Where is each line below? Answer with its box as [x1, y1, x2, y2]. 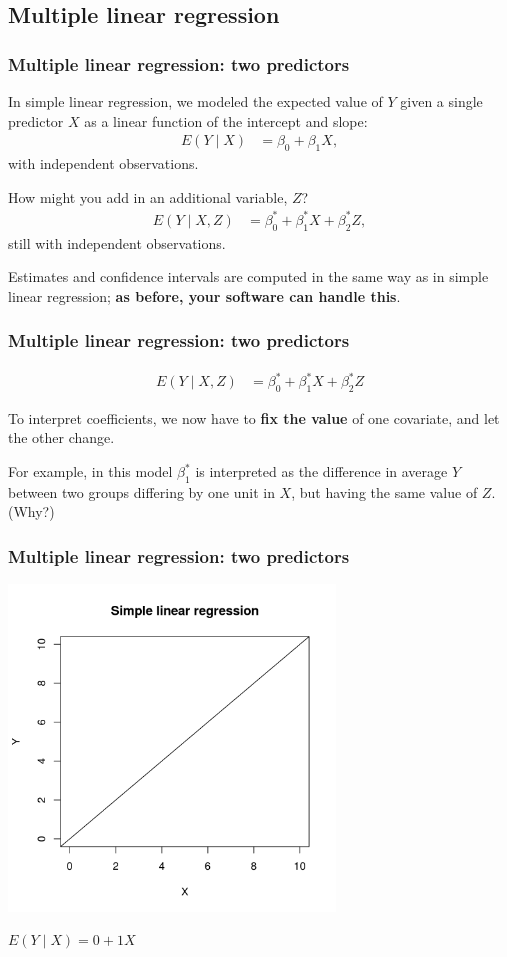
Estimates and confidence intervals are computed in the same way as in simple [8, 266, 489, 287]
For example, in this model [8, 461, 173, 482]
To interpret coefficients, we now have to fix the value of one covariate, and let [8, 407, 500, 428]
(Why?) [8, 501, 55, 522]
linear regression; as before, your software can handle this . [8, 285, 401, 306]
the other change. [8, 427, 115, 448]
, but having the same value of [291, 481, 478, 502]
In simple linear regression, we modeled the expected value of [8, 91, 383, 111]
